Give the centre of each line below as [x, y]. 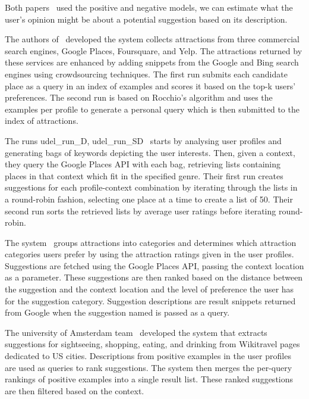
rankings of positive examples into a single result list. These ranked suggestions [149, 379]
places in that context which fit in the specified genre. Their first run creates [144, 175]
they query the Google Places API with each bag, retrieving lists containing [143, 164]
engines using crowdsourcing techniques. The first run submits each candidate [146, 74]
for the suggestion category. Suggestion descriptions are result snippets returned [150, 300]
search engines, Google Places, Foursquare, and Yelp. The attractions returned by [154, 50]
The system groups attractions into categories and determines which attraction [151, 242]
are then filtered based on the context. [75, 390]
